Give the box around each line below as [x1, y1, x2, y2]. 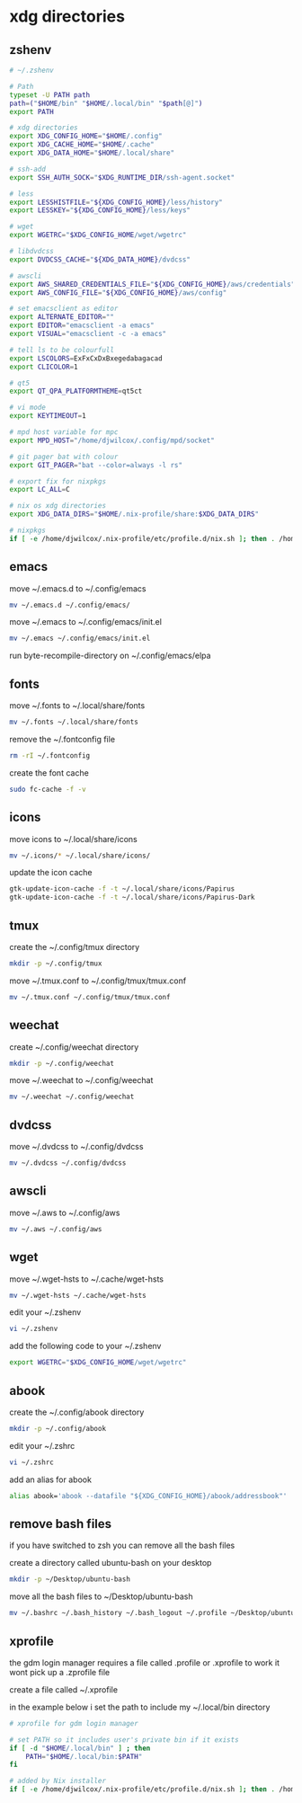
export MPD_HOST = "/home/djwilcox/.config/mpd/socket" [9, 436, 216, 445]
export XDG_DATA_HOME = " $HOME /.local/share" [9, 148, 175, 157]
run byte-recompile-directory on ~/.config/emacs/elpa [9, 650, 211, 662]
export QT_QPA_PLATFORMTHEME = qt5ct [9, 386, 143, 396]
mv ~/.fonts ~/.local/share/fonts [9, 717, 139, 727]
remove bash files [9, 1516, 112, 1532]
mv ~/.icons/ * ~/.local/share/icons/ [9, 851, 151, 860]
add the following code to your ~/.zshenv [9, 1341, 162, 1352]
